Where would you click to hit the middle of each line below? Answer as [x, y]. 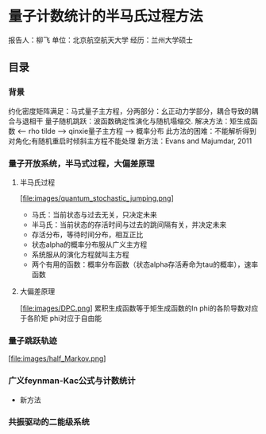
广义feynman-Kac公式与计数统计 [72, 381]
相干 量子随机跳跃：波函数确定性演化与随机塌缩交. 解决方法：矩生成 [140, 121]
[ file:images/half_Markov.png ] [57, 358]
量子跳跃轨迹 [33, 341]
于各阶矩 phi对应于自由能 [60, 318]
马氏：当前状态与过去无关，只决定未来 [94, 214]
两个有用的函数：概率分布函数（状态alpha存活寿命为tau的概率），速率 [145, 264]
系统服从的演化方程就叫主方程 [80, 254]
